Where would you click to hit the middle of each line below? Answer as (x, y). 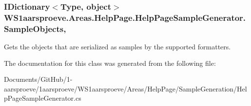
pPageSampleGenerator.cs (43, 98)
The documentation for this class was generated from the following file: (110, 63)
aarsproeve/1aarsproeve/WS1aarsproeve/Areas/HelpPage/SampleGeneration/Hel (125, 88)
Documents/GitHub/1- (38, 79)
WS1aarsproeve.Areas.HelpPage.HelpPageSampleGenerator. (125, 17)
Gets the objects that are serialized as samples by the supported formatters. (117, 47)
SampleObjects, (35, 28)
